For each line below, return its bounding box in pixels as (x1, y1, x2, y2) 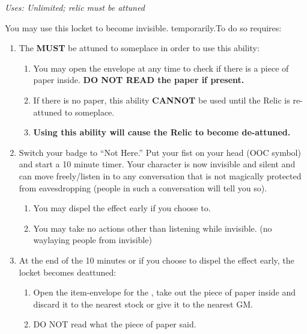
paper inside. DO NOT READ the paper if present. (33, 73, 245, 86)
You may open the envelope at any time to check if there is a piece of (33, 61, 289, 74)
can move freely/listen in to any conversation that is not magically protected (19, 169, 302, 182)
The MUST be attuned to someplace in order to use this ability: (19, 42, 260, 54)
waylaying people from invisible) (33, 233, 152, 246)
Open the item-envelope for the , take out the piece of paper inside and (33, 286, 296, 298)
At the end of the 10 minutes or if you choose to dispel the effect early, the (19, 253, 294, 266)
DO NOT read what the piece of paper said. (33, 318, 196, 330)
